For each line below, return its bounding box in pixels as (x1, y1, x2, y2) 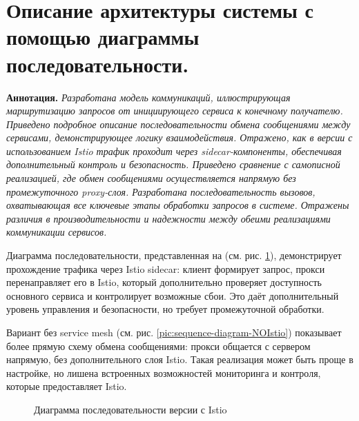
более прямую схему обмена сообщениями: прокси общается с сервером (6, 338, 311, 353)
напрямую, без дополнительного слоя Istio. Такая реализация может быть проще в (6, 352, 353, 367)
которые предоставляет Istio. (6, 379, 127, 393)
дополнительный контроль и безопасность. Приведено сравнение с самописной (6, 157, 340, 172)
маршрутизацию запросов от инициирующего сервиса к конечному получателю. (6, 103, 343, 118)
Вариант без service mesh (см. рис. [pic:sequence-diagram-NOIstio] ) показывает (6, 325, 342, 339)
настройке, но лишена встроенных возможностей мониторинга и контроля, (6, 365, 321, 380)
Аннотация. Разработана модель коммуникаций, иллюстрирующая (6, 90, 291, 104)
